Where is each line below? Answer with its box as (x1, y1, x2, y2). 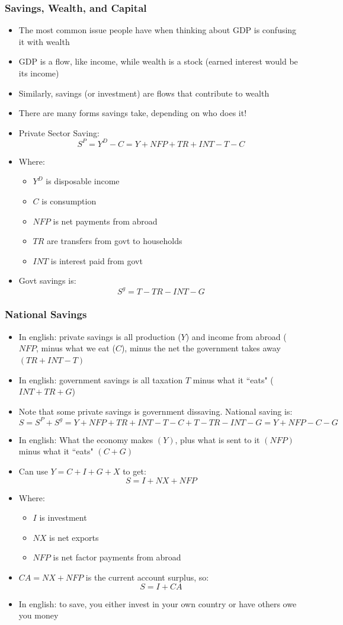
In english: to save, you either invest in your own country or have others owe (18, 597, 297, 610)
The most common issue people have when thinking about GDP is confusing (18, 24, 297, 36)
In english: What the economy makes (18, 433, 153, 445)
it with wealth (18, 35, 70, 47)
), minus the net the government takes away (121, 342, 281, 354)
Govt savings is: (18, 274, 76, 287)
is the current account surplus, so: (85, 570, 209, 583)
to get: (123, 465, 146, 477)
